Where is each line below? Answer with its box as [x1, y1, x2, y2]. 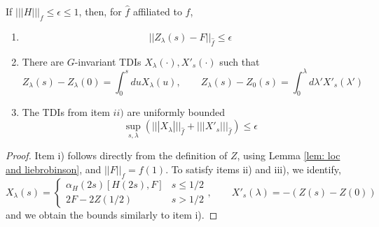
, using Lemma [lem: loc [237, 148, 340, 163]
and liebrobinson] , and [6, 161, 102, 176]
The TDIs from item [22, 105, 110, 119]
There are [22, 54, 64, 68]
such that [219, 54, 260, 68]
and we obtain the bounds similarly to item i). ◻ [6, 207, 218, 221]
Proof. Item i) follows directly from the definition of [6, 148, 228, 163]
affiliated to [132, 4, 182, 18]
